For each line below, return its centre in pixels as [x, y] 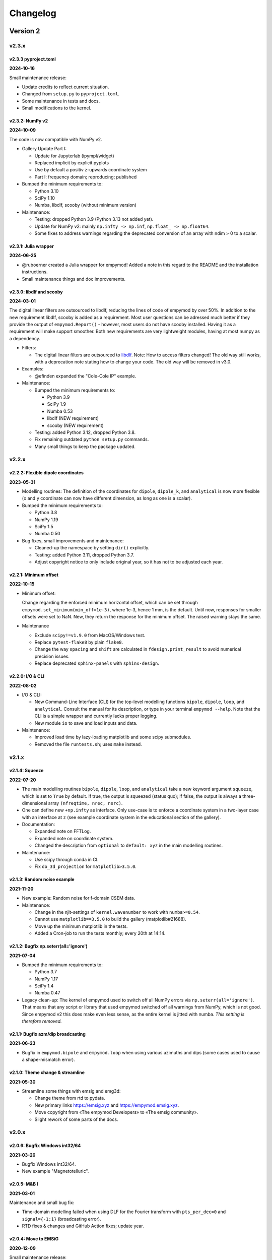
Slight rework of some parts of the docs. [76, 1119]
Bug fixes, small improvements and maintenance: [73, 541]
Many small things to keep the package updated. [85, 447]
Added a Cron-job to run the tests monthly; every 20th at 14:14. [100, 933]
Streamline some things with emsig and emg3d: [71, 1091]
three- [249, 796]
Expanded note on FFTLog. [63, 831]
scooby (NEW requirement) [76, 425]
